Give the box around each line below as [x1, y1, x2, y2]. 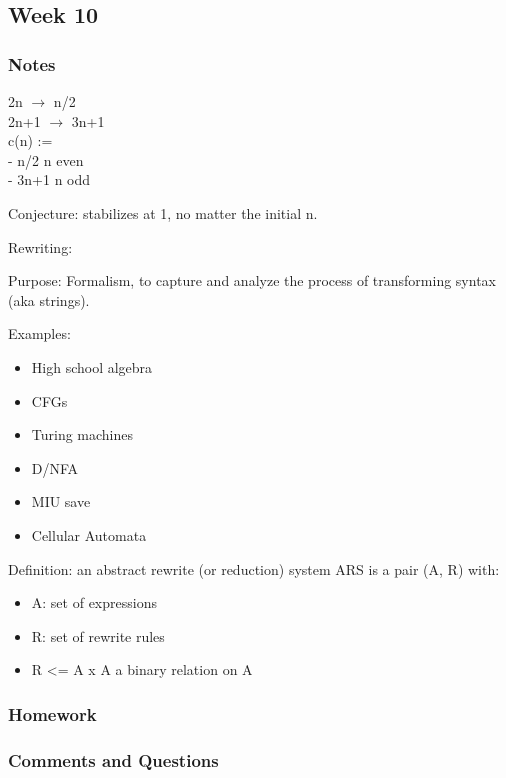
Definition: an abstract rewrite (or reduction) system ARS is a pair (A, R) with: [8, 558, 500, 579]
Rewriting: [8, 236, 73, 257]
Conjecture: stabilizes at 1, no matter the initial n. [8, 202, 318, 223]
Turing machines [31, 424, 134, 445]
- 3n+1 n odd [8, 169, 91, 190]
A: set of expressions [31, 592, 157, 613]
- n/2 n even [8, 149, 84, 170]
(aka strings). [8, 289, 90, 310]
